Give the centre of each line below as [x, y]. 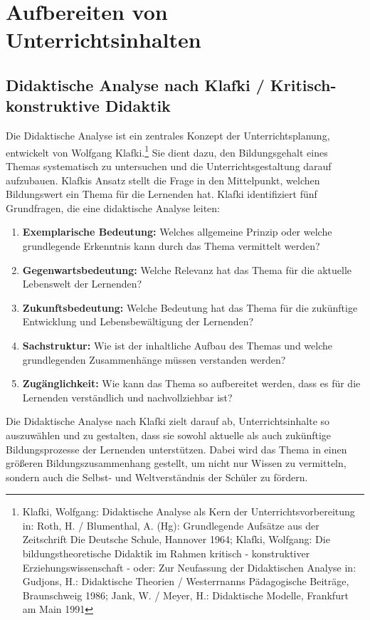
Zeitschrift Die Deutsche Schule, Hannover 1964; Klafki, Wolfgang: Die [176, 539]
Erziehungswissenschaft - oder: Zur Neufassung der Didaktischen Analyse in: [189, 567]
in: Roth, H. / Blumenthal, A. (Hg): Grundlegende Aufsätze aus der [171, 525]
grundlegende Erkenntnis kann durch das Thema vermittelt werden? [171, 245]
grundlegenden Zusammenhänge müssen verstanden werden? [154, 359]
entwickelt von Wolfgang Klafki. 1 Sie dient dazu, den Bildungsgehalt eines [167, 151]
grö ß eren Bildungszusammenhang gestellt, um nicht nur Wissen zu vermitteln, [176, 463]
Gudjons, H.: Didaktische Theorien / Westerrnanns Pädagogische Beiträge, [186, 581]
